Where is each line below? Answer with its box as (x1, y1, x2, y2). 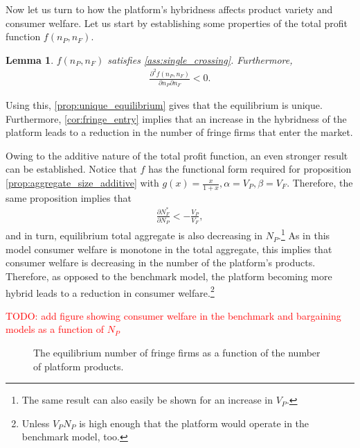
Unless (21, 415, 50, 430)
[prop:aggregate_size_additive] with (6, 175, 159, 190)
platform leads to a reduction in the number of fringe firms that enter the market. (6, 125, 353, 139)
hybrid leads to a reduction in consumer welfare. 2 (6, 283, 215, 300)
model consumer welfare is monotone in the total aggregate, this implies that (6, 241, 332, 256)
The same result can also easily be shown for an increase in (21, 393, 273, 407)
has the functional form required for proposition (148, 162, 352, 176)
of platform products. (33, 359, 124, 373)
